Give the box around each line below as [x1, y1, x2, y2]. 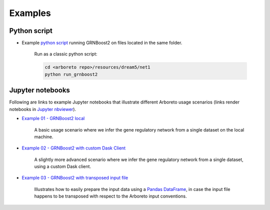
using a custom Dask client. [34, 163, 91, 169]
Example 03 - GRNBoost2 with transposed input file [21, 175, 128, 181]
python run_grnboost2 [44, 71, 98, 77]
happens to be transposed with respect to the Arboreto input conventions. [34, 193, 187, 199]
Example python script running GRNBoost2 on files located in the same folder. [21, 40, 182, 46]
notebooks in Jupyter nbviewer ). [9, 106, 76, 112]
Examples [9, 7, 51, 18]
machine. [34, 133, 53, 139]
